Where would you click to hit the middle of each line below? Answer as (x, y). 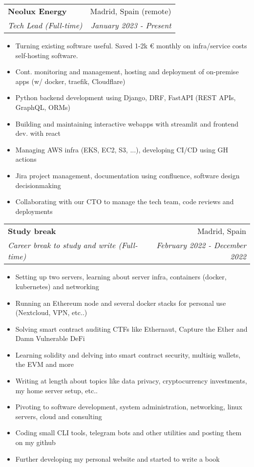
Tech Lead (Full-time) (45, 25)
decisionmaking (38, 185)
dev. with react (38, 133)
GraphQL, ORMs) (43, 107)
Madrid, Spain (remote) (131, 11)
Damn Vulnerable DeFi (50, 338)
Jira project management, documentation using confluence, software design (127, 175)
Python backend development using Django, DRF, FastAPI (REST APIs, (126, 97)
